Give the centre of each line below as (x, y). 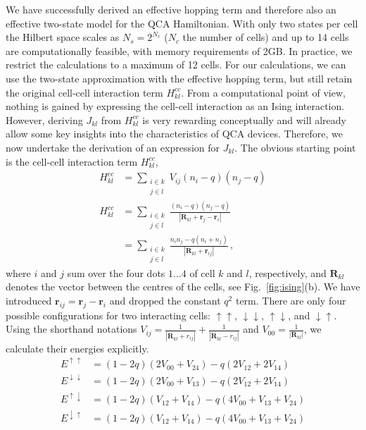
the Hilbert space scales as (63, 37)
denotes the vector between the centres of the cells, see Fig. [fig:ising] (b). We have (183, 287)
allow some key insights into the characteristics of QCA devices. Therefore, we (174, 134)
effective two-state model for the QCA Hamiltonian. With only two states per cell (182, 23)
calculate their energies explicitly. (77, 348)
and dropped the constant (165, 300)
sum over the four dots (116, 272)
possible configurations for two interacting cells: (108, 315)
